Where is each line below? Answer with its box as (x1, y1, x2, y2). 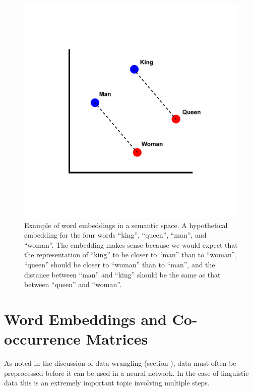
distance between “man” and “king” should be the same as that (24, 269, 221, 280)
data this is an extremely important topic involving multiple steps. (4, 377, 210, 388)
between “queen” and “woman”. (24, 279, 121, 290)
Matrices (86, 328, 148, 349)
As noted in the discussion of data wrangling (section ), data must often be (4, 358, 236, 368)
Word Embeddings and (4, 308, 167, 329)
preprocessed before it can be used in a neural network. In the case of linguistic (4, 367, 249, 378)
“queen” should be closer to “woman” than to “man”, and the (24, 259, 215, 269)
